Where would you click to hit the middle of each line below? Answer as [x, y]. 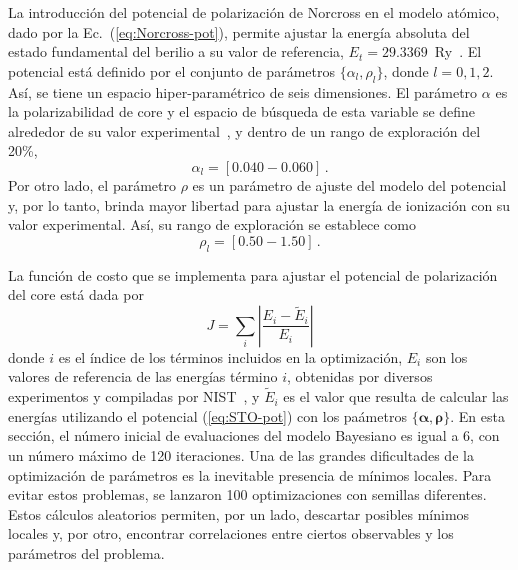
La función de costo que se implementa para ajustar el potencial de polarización [253, 274]
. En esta [477, 415]
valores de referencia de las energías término [143, 376]
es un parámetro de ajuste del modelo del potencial [349, 184]
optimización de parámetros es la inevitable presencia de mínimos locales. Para [250, 474]
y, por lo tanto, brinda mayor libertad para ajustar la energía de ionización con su [259, 204]
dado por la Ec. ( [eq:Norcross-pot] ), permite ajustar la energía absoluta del [239, 31]
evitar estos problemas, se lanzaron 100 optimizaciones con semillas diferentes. [247, 494]
